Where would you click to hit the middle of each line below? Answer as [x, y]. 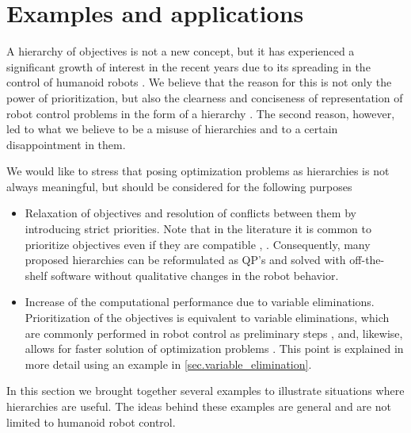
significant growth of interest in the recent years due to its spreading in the [188, 66]
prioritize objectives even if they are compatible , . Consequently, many [198, 244]
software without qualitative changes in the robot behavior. [195, 275]
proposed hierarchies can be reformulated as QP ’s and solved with [185, 260]
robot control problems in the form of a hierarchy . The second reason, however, [201, 113]
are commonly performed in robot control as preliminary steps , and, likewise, [214, 333]
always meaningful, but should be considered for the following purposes [179, 186]
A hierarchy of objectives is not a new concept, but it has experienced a [181, 51]
